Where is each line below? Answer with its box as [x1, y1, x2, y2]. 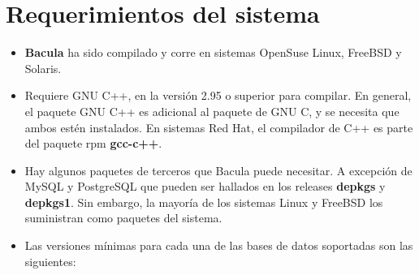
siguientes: [24, 252, 76, 269]
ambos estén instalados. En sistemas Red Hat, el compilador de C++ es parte [24, 118, 413, 135]
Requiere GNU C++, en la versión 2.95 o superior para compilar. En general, [24, 87, 412, 104]
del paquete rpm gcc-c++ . [24, 135, 162, 152]
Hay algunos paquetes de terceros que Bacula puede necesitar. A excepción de [24, 161, 413, 178]
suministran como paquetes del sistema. [24, 209, 222, 226]
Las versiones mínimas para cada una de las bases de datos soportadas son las [24, 237, 413, 254]
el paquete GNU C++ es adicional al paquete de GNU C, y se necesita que [24, 102, 400, 119]
